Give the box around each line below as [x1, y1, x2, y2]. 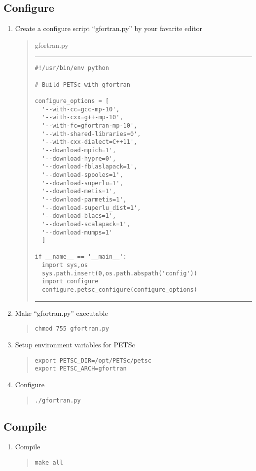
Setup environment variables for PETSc [15, 339, 135, 350]
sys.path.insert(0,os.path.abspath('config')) [41, 269, 197, 277]
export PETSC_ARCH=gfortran [35, 365, 127, 372]
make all [35, 459, 63, 466]
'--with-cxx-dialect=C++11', [41, 138, 138, 146]
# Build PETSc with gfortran [35, 81, 130, 88]
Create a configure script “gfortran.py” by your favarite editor [15, 23, 202, 34]
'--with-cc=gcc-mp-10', [41, 105, 120, 113]
